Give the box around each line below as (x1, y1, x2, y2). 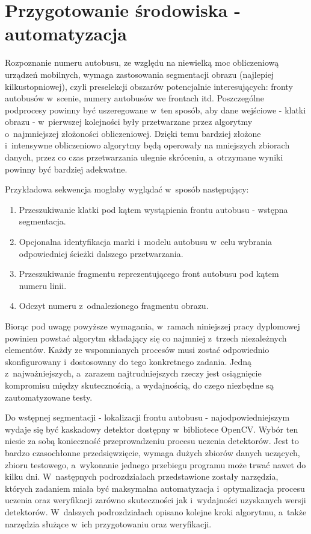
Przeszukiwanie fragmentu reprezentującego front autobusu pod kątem (19, 267, 279, 280)
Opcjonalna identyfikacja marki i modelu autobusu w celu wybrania (19, 235, 273, 248)
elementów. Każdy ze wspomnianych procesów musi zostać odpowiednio (5, 343, 269, 356)
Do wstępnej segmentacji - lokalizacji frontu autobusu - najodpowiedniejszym (5, 411, 290, 424)
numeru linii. (19, 279, 67, 291)
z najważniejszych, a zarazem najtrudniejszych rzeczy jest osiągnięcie (5, 367, 262, 380)
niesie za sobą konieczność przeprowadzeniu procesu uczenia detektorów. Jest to (5, 434, 299, 447)
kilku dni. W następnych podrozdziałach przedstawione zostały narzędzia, (5, 470, 279, 483)
